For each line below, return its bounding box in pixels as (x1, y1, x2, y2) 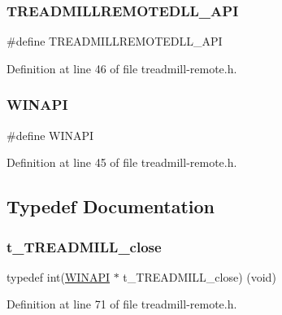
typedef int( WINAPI (7, 268, 111, 285)
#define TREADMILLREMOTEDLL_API (7, 33, 223, 50)
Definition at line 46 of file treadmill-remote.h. (7, 59, 237, 77)
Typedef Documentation (7, 194, 215, 219)
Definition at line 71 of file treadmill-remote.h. (7, 295, 237, 313)
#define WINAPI (7, 126, 94, 143)
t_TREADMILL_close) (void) (123, 268, 276, 285)
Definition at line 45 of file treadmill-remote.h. (7, 154, 237, 171)
